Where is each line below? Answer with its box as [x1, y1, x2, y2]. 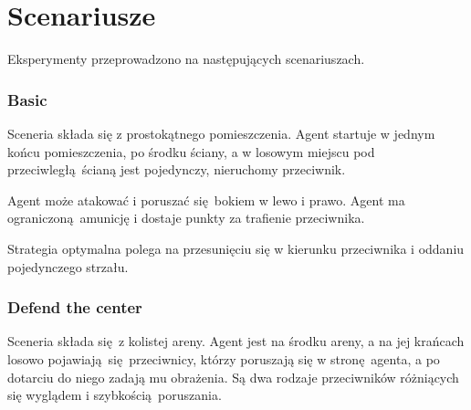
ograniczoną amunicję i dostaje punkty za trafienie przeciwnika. [7, 208, 365, 227]
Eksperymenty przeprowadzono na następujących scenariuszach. [7, 49, 365, 68]
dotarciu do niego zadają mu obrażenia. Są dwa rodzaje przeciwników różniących [7, 367, 459, 386]
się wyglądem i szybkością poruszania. [7, 385, 222, 405]
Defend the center [7, 296, 142, 319]
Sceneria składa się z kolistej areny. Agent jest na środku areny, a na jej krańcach [7, 331, 465, 351]
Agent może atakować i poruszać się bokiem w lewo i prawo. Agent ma [7, 190, 405, 209]
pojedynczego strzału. [7, 257, 129, 276]
